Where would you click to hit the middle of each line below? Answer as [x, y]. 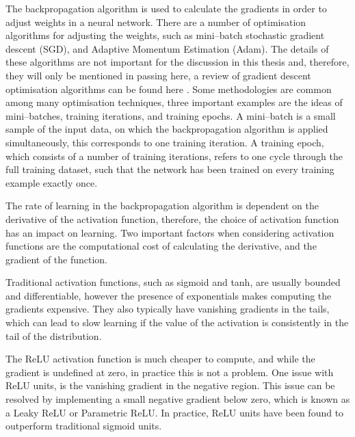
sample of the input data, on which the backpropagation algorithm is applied [167, 129]
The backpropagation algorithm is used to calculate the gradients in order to [166, 8]
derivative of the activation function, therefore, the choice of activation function [172, 218]
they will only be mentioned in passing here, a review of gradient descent [158, 75]
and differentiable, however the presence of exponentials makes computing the [169, 295]
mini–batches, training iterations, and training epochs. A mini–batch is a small [171, 115]
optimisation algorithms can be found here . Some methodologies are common [169, 89]
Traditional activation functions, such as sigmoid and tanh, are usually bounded [173, 282]
